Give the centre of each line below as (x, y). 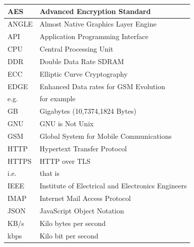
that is (50, 173)
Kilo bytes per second (73, 223)
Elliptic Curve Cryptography (84, 73)
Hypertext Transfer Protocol (83, 148)
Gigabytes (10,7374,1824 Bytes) (88, 111)
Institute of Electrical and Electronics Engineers (113, 186)
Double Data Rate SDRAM (82, 61)
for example (57, 98)
